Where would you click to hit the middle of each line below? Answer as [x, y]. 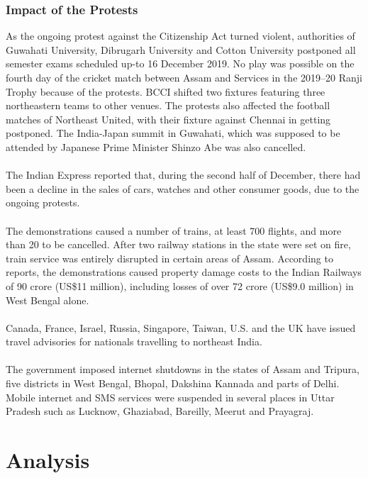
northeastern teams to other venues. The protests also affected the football [168, 105]
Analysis [48, 460]
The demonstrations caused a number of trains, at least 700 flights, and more [174, 230]
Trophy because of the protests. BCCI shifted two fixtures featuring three [166, 91]
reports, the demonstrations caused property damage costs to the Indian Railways [184, 272]
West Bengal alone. [48, 300]
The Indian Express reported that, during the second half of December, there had [183, 175]
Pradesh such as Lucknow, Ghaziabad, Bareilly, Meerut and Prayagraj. [160, 411]
